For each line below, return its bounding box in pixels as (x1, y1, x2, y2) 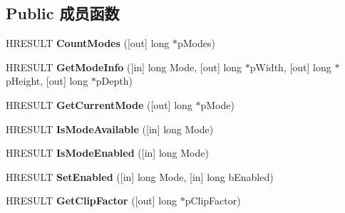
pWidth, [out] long (249, 59, 331, 74)
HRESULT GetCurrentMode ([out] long (6, 97, 192, 112)
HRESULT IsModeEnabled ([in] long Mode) (6, 145, 209, 160)
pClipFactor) (185, 193, 241, 208)
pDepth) (96, 73, 133, 88)
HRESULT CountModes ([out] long (6, 36, 170, 51)
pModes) (177, 36, 215, 51)
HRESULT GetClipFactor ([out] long (6, 193, 177, 208)
